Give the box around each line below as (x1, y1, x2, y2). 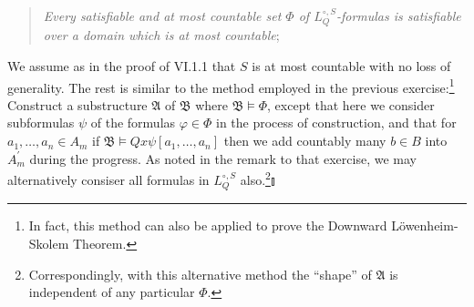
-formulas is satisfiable (335, 6, 461, 25)
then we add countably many (223, 131, 386, 150)
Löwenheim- (391, 216, 459, 235)
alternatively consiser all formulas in (7, 169, 210, 189)
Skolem (28, 233, 69, 252)
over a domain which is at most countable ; (43, 26, 280, 45)
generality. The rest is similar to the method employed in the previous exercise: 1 (7, 75, 455, 97)
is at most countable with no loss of (252, 56, 451, 76)
